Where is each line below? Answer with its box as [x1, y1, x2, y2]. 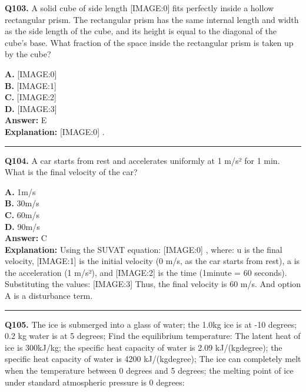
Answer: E [5, 114, 47, 126]
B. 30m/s [5, 197, 39, 209]
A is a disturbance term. [5, 289, 93, 302]
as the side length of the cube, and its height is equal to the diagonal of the [5, 25, 277, 37]
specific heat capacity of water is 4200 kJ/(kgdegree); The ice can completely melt [5, 353, 301, 365]
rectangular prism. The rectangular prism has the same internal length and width [5, 13, 299, 25]
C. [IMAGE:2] [5, 91, 56, 103]
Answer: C [5, 232, 47, 244]
